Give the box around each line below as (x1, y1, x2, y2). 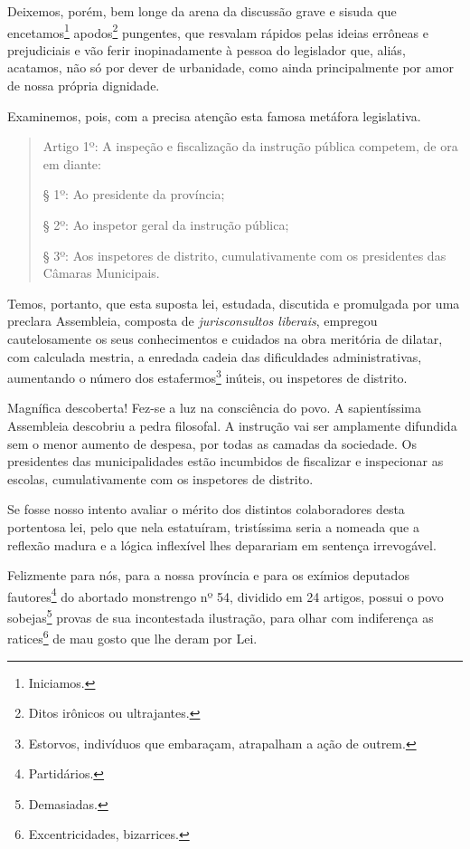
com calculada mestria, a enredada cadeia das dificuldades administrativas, (7, 347, 422, 366)
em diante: (42, 154, 101, 173)
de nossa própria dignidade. (7, 76, 160, 95)
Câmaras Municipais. (42, 263, 160, 282)
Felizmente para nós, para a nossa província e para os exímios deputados (7, 566, 409, 585)
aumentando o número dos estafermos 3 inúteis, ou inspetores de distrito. (7, 366, 408, 386)
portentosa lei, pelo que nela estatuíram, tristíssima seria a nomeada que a (7, 517, 419, 536)
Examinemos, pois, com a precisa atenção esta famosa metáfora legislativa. (7, 106, 421, 125)
